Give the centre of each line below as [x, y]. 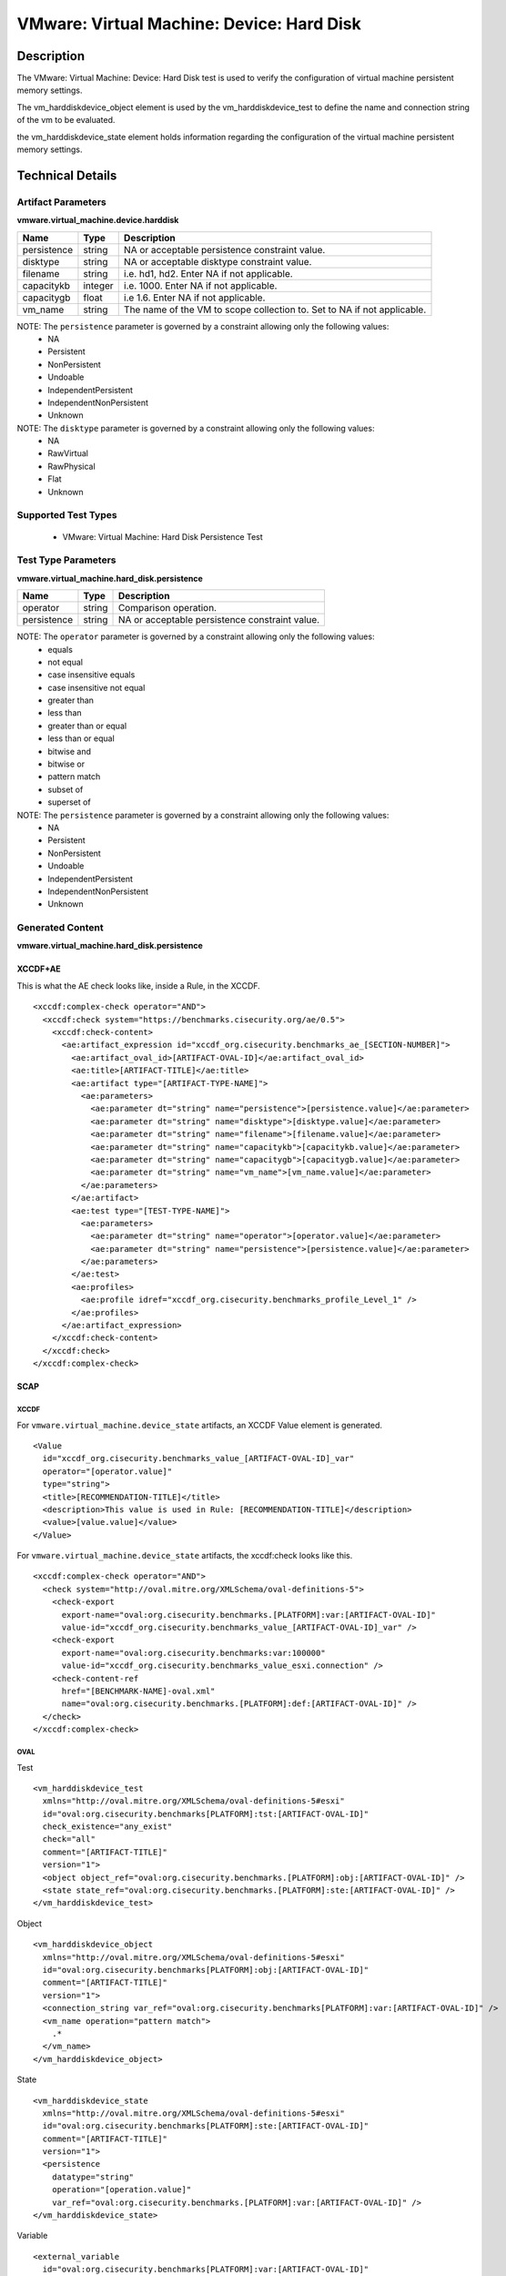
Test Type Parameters [66, 560]
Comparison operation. [167, 608]
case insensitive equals [91, 675]
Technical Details [67, 175]
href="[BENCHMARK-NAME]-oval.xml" [138, 1691]
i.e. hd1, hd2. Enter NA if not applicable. [208, 273]
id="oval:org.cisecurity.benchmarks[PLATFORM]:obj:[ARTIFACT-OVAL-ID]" [206, 1970]
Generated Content [60, 928]
